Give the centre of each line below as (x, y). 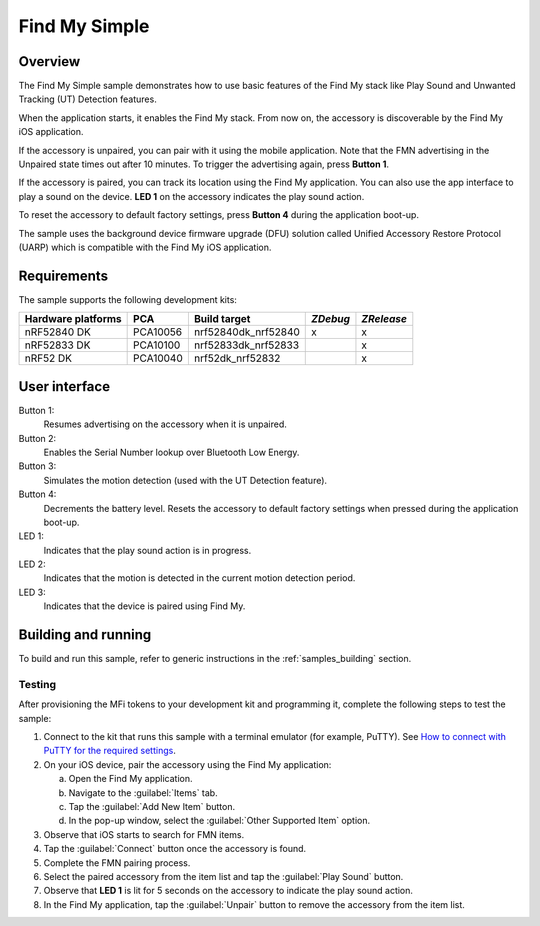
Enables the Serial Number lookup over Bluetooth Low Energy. (171, 452)
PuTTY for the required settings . (110, 751)
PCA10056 (158, 332)
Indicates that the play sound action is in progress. (147, 550)
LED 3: (32, 592)
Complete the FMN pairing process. (117, 862)
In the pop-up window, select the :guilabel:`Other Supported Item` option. (219, 821)
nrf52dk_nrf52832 (237, 358)
